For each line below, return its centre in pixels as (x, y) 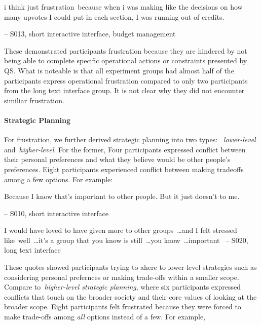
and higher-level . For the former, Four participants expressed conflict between (125, 149)
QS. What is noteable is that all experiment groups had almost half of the (119, 70)
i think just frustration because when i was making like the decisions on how (123, 7)
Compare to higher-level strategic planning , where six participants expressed (122, 287)
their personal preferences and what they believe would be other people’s (117, 159)
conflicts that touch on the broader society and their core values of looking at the (130, 296)
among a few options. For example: (59, 179)
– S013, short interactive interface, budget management (90, 34)
